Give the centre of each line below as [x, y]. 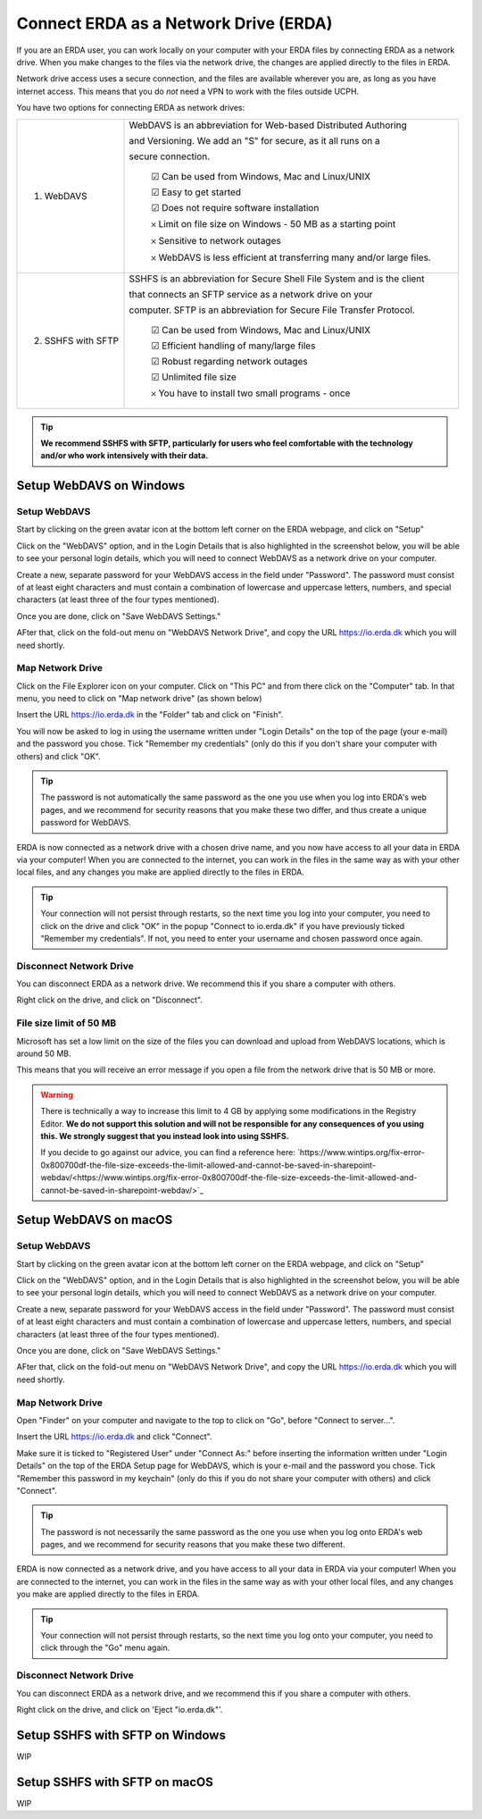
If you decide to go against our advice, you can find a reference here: [168, 1153]
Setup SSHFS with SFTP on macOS [115, 1782]
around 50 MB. [44, 1053]
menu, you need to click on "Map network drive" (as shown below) [139, 699]
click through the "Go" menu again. [105, 1647]
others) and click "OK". [59, 756]
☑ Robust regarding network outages [229, 361]
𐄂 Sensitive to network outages [216, 240]
